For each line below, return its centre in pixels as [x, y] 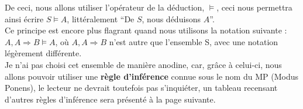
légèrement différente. [43, 53]
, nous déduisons [171, 18]
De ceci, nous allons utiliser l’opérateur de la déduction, [105, 7]
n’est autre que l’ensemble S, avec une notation [194, 41]
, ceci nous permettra [254, 7]
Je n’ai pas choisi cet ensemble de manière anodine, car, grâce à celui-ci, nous [143, 64]
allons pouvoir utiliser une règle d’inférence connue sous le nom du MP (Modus [151, 76]
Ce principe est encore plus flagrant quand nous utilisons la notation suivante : [146, 30]
